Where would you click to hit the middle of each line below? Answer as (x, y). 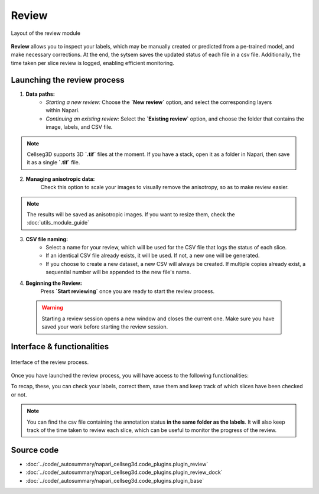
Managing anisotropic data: (60, 179)
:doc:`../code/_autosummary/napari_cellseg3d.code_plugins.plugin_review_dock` (124, 472)
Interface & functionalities (60, 347)
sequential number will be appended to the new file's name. (118, 272)
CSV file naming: (47, 239)
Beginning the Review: (54, 283)
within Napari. (63, 110)
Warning (52, 308)
